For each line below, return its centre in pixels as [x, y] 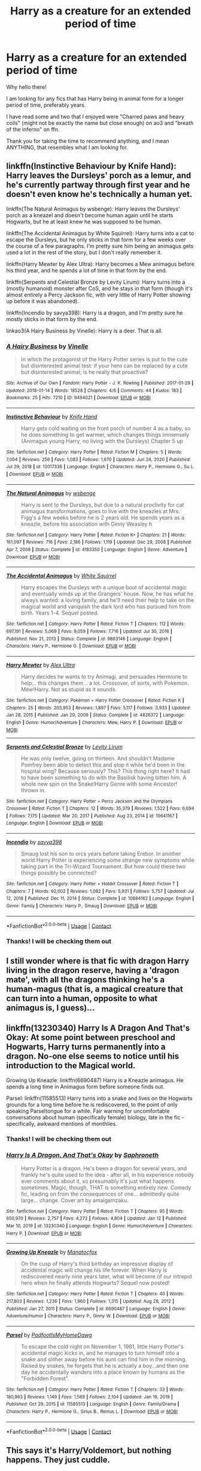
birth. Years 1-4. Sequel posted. [60, 613]
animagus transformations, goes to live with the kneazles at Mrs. [100, 511]
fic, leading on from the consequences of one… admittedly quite [100, 1194]
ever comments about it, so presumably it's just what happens [98, 1181]
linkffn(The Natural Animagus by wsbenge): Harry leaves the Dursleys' [93, 209]
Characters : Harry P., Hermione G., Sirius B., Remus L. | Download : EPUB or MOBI [92, 1412]
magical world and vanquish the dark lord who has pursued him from [106, 607]
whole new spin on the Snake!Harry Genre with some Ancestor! [99, 784]
